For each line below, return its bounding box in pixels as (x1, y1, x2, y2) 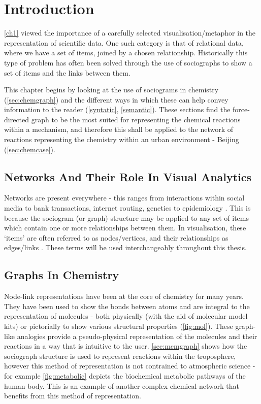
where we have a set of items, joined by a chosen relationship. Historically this (4, 47, 248, 58)
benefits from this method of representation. (4, 390, 141, 401)
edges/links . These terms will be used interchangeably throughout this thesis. (4, 242, 247, 253)
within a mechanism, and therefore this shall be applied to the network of (4, 124, 234, 134)
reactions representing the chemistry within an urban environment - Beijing (4, 134, 239, 145)
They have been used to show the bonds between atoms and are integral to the (4, 300, 250, 311)
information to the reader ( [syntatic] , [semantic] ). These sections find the (4, 104, 231, 115)
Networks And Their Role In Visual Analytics (4, 169, 252, 184)
